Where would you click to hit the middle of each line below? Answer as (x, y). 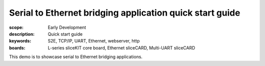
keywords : (20, 41)
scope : (16, 27)
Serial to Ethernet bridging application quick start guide (125, 13)
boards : (17, 48)
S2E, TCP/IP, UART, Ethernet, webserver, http (94, 41)
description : (22, 34)
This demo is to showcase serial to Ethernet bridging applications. (76, 57)
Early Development (67, 27)
